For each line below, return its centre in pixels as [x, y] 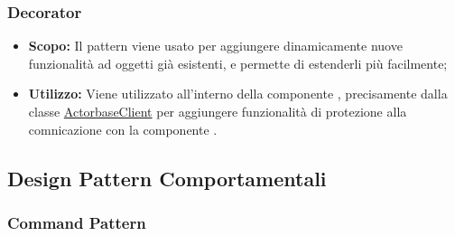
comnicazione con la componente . [123, 129]
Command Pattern [77, 222]
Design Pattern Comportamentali [167, 178]
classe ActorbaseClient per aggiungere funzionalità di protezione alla [218, 111]
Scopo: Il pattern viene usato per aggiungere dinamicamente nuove [215, 46]
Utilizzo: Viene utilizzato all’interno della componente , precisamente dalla [238, 94]
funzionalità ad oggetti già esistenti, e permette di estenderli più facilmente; [238, 63]
